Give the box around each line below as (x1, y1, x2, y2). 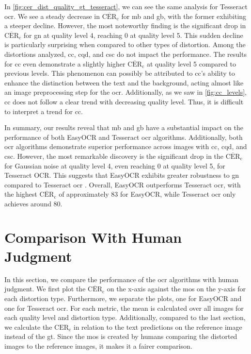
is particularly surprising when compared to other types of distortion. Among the (4, 39, 246, 50)
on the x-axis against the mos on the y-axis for (107, 284, 246, 294)
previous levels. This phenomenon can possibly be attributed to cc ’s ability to (4, 68, 235, 78)
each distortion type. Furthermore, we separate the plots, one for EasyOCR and (4, 293, 242, 303)
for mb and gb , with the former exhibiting (121, 11, 247, 21)
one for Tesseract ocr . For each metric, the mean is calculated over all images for (4, 303, 244, 313)
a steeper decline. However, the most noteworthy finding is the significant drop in (4, 20, 246, 31)
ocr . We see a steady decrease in (4, 11, 100, 21)
